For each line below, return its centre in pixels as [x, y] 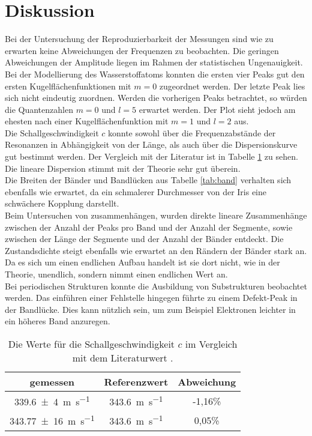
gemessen [52, 381]
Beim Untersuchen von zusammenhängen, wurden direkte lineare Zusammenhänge [156, 215]
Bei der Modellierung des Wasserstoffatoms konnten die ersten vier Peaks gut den [155, 74]
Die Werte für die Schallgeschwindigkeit [91, 344]
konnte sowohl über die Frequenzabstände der [192, 132]
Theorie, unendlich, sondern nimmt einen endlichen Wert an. [116, 274]
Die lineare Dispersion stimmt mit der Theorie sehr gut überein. [123, 168]
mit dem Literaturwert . [123, 357]
